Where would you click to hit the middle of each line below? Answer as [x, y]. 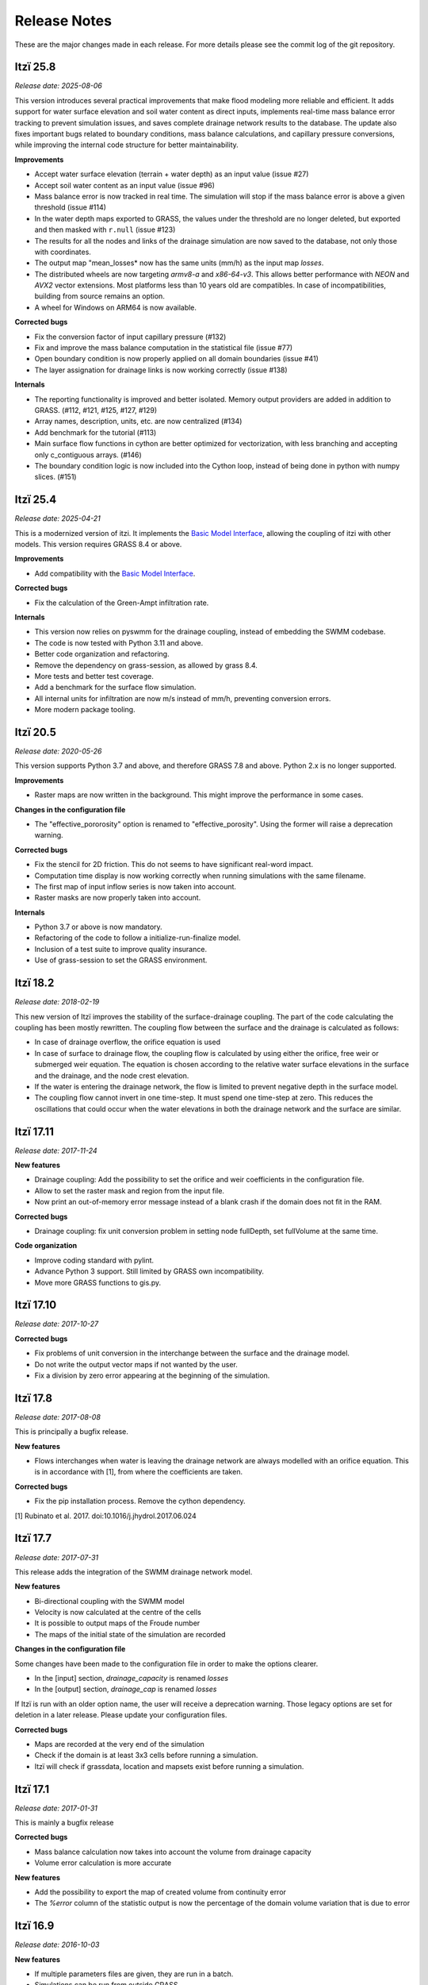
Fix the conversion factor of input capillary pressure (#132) [130, 337]
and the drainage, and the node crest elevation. [112, 1075]
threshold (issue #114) [71, 207]
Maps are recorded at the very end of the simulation [120, 1744]
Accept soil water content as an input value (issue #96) [125, 185]
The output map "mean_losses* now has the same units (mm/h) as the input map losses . [179, 263]
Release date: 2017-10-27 [57, 1324]
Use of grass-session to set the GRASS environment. [121, 960]
